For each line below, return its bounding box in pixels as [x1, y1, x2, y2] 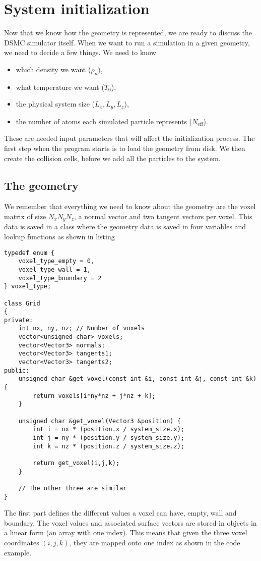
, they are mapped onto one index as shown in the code [69, 537, 240, 548]
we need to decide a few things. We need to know [4, 47, 156, 58]
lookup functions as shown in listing [4, 231, 115, 241]
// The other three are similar [18, 484, 127, 492]
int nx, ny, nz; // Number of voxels [18, 325, 145, 332]
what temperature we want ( [16, 81, 104, 92]
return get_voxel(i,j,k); [33, 459, 120, 467]
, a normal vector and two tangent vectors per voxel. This [74, 211, 252, 221]
